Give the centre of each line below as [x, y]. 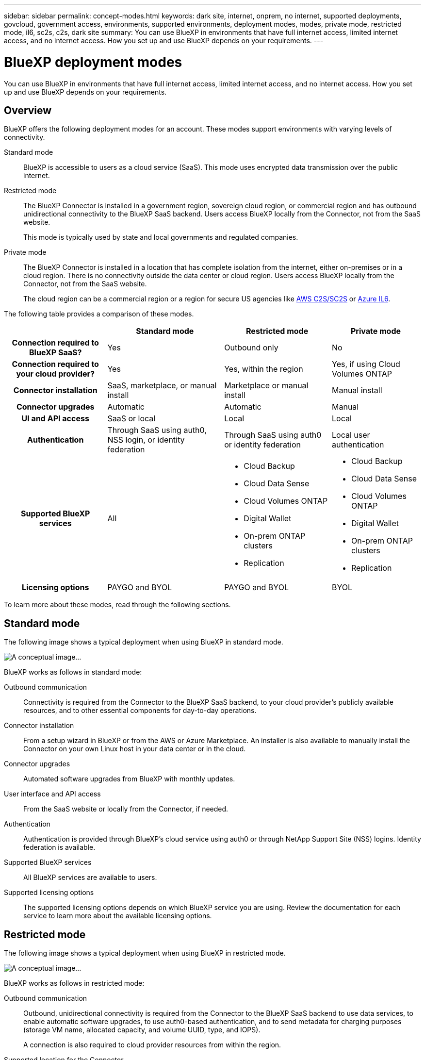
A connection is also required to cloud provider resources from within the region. [152, 1045]
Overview [28, 110]
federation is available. [59, 847]
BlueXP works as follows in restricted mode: [74, 983]
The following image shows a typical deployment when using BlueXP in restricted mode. [145, 953]
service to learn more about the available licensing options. [118, 916]
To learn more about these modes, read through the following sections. [117, 605]
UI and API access [55, 419]
